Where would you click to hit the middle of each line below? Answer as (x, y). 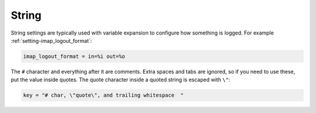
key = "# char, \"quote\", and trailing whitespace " (103, 95)
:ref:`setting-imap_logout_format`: (51, 40)
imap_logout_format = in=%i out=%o (74, 56)
